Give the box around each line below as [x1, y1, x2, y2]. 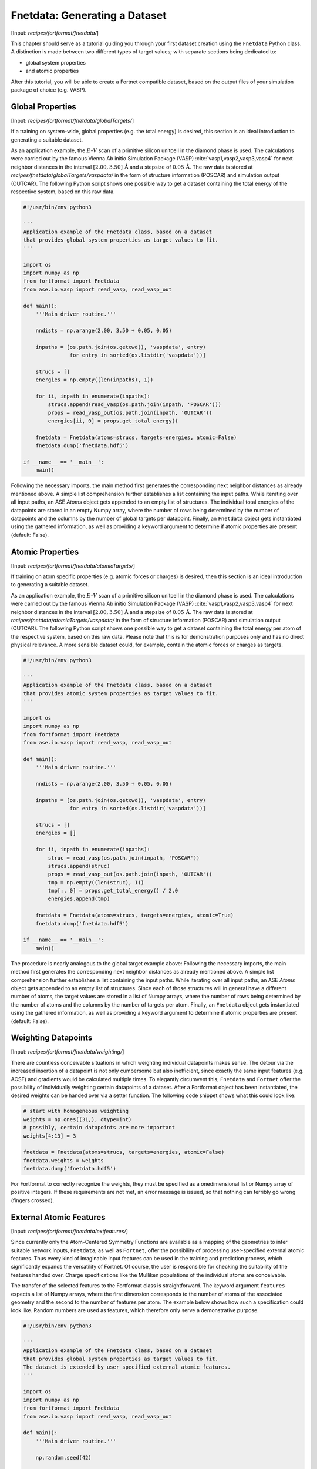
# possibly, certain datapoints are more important [23, 1124, 176, 1131]
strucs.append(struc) [48, 863, 110, 869]
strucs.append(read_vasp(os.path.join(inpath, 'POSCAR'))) [48, 401, 222, 408]
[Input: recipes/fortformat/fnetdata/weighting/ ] [11, 1048, 124, 1055]
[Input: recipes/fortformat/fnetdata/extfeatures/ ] [11, 1227, 129, 1235]
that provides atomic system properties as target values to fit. [23, 690, 218, 696]
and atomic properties [25, 68, 79, 75]
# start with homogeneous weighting [23, 1108, 129, 1115]
